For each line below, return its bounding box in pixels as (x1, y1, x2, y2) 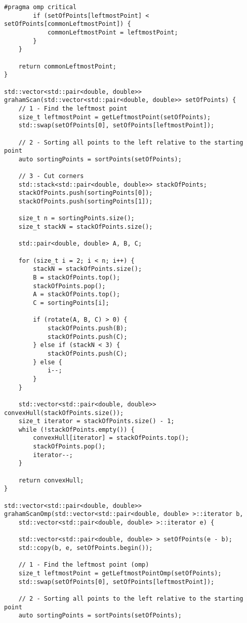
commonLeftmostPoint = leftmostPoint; (47, 28, 178, 36)
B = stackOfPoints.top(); (33, 274, 120, 281)
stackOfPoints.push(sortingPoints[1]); (18, 198, 153, 205)
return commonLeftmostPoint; (18, 62, 116, 70)
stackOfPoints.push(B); (47, 324, 128, 332)
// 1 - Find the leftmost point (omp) (18, 561, 149, 569)
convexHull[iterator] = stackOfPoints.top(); (33, 434, 189, 442)
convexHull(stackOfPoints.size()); (4, 409, 124, 417)
